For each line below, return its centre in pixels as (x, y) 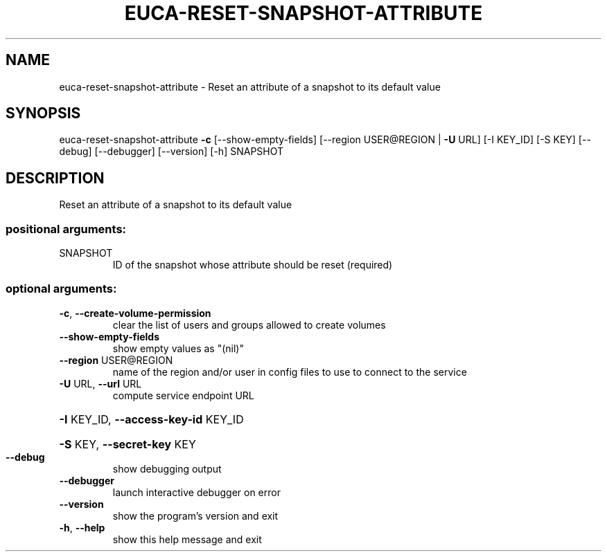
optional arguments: (61, 289)
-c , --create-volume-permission (135, 313)
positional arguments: (66, 229)
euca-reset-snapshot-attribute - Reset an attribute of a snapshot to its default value (250, 86)
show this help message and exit (187, 539)
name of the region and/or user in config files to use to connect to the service (290, 372)
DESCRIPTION (55, 178)
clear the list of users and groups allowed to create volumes (249, 325)
